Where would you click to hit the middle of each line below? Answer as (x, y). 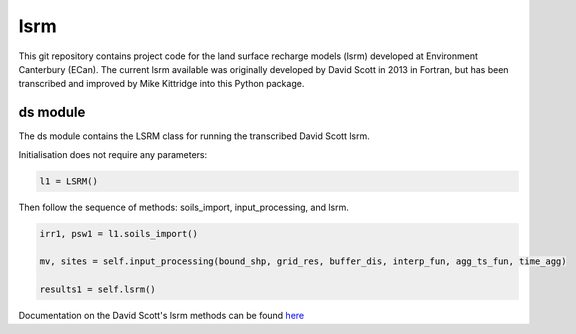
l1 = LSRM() (69, 181)
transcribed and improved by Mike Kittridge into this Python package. (161, 84)
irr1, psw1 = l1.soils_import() (119, 233)
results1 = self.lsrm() (98, 289)
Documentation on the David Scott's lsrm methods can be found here (161, 316)
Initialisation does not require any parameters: (113, 154)
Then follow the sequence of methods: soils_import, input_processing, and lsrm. (183, 207)
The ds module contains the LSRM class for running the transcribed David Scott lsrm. (194, 136)
